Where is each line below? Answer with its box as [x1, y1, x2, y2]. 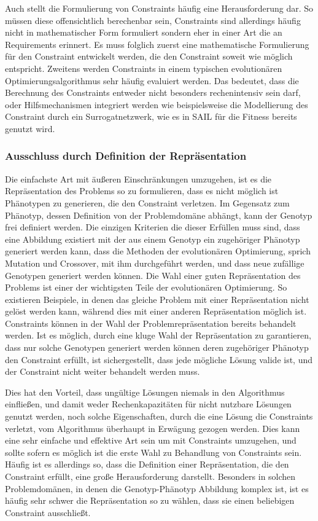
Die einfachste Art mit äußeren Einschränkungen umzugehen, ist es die [5, 172, 272, 185]
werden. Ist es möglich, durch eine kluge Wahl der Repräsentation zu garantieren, [5, 329, 311, 342]
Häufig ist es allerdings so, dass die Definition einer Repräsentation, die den [5, 458, 289, 471]
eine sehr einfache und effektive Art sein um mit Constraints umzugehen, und [5, 434, 297, 447]
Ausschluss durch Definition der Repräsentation [5, 148, 247, 163]
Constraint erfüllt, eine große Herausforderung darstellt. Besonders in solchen [5, 470, 296, 482]
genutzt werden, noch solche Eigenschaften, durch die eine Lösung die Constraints [5, 410, 313, 423]
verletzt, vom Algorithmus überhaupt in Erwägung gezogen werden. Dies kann [5, 421, 300, 434]
